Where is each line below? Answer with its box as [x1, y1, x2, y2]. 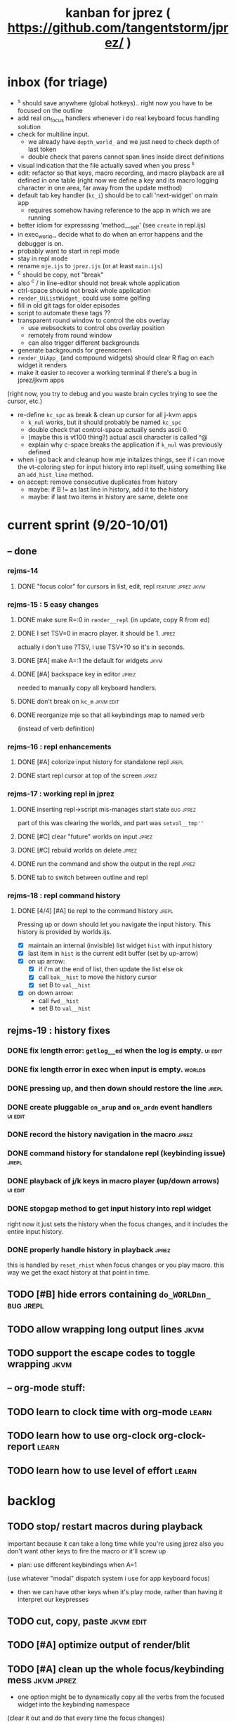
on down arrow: [27, 989, 74, 997]
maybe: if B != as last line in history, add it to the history [27, 485, 189, 493]
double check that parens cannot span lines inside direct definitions [27, 152, 225, 161]
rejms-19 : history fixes [7, 1024, 111, 1037]
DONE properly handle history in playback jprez [7, 1244, 171, 1254]
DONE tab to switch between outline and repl [17, 873, 148, 881]
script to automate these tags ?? [17, 308, 111, 317]
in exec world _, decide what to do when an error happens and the [17, 230, 204, 240]
